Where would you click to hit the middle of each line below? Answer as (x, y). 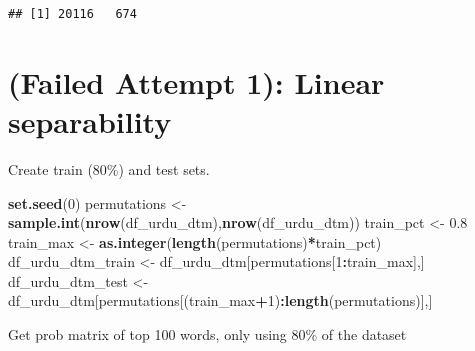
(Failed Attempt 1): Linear (196, 81)
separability (90, 120)
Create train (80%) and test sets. (109, 168)
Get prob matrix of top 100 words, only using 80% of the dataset (207, 334)
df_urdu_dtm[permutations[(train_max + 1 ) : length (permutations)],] (220, 300)
